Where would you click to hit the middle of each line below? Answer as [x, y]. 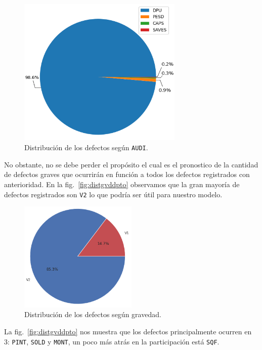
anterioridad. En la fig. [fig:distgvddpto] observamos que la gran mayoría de [122, 184]
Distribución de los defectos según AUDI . [86, 147]
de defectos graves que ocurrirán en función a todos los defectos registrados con [127, 174]
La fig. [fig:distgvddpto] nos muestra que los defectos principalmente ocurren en [128, 331]
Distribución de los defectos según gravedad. [93, 314]
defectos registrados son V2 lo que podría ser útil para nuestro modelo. [113, 194]
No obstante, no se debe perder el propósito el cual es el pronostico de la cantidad [131, 164]
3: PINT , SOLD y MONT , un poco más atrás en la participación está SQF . [112, 341]
